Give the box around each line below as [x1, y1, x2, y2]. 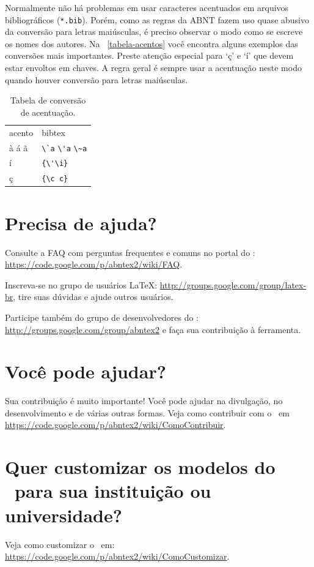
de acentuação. [20, 105, 76, 118]
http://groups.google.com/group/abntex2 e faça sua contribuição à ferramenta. [5, 323, 301, 336]
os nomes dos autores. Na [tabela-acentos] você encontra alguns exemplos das [5, 37, 298, 50]
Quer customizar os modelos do [5, 454, 276, 479]
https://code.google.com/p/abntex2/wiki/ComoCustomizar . [5, 550, 230, 563]
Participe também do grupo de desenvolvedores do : [5, 310, 199, 323]
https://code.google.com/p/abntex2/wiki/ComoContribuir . [5, 418, 226, 431]
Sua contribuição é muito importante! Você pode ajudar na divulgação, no [5, 394, 283, 407]
